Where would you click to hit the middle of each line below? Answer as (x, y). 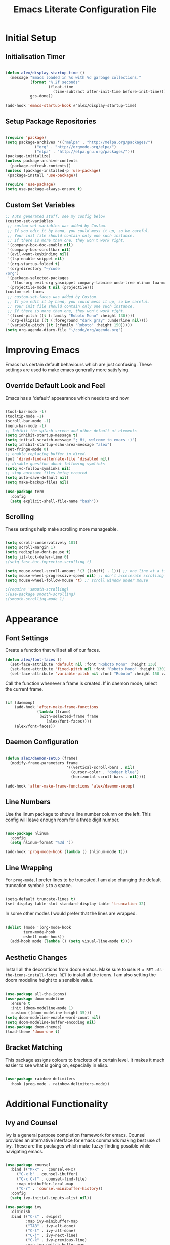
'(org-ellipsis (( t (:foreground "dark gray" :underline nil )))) (78, 320)
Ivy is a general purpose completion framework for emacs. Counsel (75, 1135)
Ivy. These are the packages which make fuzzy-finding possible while (78, 1145)
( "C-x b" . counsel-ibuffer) (47, 1174)
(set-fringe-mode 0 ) (27, 449)
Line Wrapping (29, 867)
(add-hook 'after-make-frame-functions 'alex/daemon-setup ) (70, 786)
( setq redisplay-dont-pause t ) (38, 552)
